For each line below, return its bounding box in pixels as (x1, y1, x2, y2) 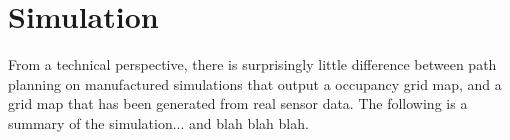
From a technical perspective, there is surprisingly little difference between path (8, 54, 497, 75)
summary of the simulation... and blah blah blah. (8, 112, 309, 133)
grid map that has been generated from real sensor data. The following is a (8, 93, 468, 114)
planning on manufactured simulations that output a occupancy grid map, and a (8, 73, 502, 94)
